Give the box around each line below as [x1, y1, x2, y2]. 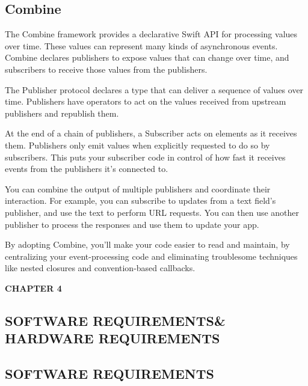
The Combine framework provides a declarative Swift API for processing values [5, 28, 298, 40]
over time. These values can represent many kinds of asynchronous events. [5, 39, 278, 52]
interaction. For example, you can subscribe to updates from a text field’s [5, 194, 276, 207]
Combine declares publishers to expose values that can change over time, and [5, 51, 289, 64]
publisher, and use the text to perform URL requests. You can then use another [5, 206, 300, 218]
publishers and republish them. [5, 106, 119, 119]
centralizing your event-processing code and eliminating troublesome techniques [5, 250, 298, 262]
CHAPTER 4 [5, 281, 62, 294]
